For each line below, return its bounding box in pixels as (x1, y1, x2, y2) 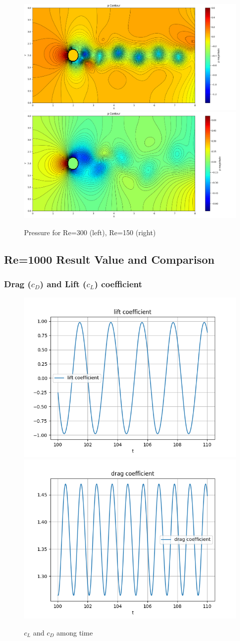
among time (56, 627, 93, 637)
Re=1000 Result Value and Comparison (4, 251, 214, 267)
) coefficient (94, 278, 142, 290)
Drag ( (4, 278, 31, 290)
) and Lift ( (39, 278, 86, 290)
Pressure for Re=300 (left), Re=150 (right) (24, 227, 156, 237)
